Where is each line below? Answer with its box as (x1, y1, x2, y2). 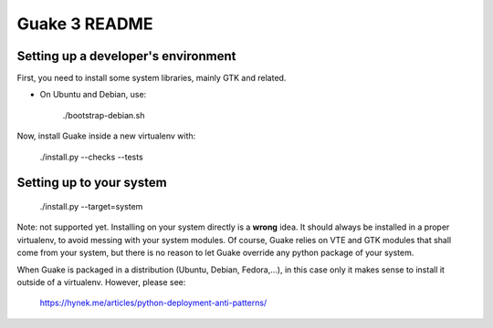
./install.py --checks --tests (39, 151, 143, 162)
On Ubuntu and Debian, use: (39, 89, 147, 100)
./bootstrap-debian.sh (62, 109, 145, 120)
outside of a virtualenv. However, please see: (16, 276, 186, 287)
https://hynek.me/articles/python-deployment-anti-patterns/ (39, 297, 267, 309)
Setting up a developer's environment (16, 48, 236, 64)
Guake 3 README (16, 14, 153, 34)
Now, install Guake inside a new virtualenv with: (16, 130, 196, 141)
